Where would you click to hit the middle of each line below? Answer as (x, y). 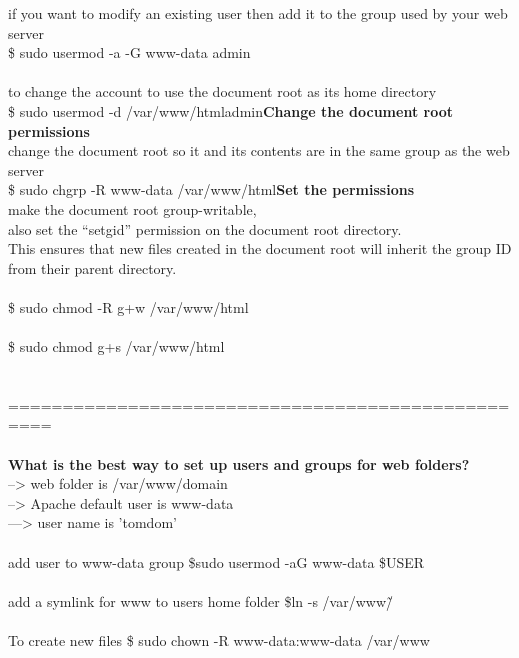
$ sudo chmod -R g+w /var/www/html (128, 306)
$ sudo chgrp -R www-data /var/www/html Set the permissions (211, 189)
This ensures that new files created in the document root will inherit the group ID (260, 248)
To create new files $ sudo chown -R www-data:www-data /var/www (219, 640)
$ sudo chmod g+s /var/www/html (116, 346)
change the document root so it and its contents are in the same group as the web (259, 150)
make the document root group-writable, (132, 208)
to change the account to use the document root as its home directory (222, 91)
